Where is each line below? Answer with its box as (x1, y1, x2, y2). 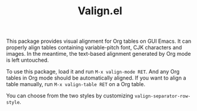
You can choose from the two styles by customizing (6, 92, 134, 99)
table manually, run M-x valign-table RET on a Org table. (6, 81, 146, 88)
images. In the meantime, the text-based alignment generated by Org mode (6, 50, 192, 58)
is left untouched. (6, 56, 49, 64)
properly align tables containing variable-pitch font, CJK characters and (6, 44, 183, 51)
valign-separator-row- (135, 93, 191, 99)
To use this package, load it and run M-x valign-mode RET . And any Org (6, 68, 180, 75)
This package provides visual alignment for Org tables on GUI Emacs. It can (6, 37, 192, 45)
